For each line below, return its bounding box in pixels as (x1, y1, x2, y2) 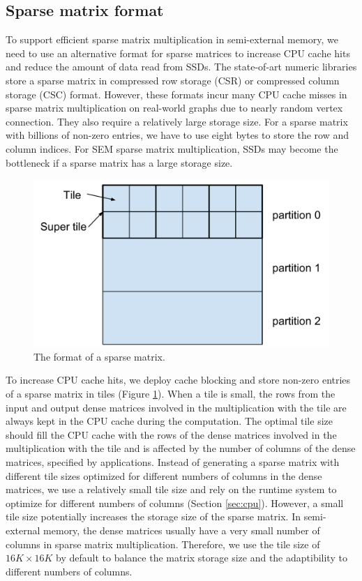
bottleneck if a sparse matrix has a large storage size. (6, 155, 233, 169)
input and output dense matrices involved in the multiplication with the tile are (6, 400, 347, 414)
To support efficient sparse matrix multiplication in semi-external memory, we (6, 32, 338, 47)
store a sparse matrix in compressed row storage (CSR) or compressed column (6, 73, 340, 87)
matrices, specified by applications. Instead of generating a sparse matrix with (6, 455, 340, 469)
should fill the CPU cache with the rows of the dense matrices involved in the (6, 427, 337, 442)
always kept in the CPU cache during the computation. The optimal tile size (6, 414, 333, 428)
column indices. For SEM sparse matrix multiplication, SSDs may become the (6, 141, 338, 156)
